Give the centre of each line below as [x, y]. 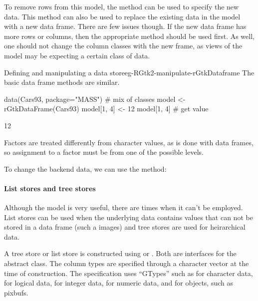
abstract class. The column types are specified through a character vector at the [127, 263]
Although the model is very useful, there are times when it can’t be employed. [124, 207]
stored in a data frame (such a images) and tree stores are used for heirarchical [125, 227]
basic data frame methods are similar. [62, 82]
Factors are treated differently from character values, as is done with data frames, [129, 142]
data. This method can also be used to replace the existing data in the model [122, 16]
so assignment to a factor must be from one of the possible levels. [104, 152]
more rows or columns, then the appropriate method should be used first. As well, [129, 36]
